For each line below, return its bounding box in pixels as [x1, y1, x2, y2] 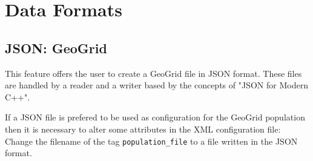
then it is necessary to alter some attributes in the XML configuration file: [5, 122, 281, 135]
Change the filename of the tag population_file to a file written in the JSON [5, 134, 298, 147]
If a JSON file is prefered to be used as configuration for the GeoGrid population [5, 111, 305, 123]
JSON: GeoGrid [5, 38, 107, 57]
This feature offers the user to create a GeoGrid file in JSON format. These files [5, 67, 302, 79]
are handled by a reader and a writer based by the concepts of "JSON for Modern [5, 79, 308, 91]
